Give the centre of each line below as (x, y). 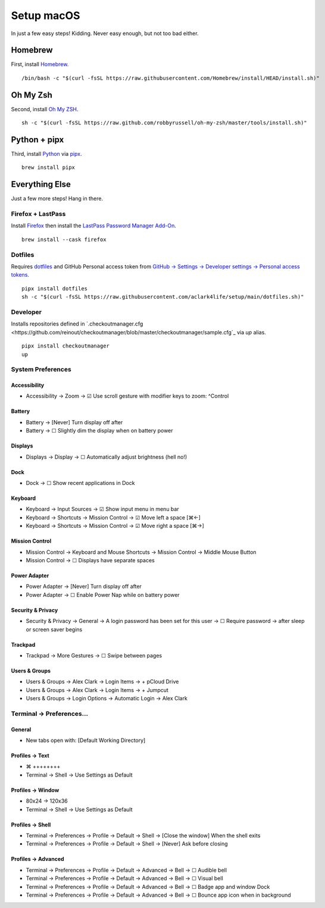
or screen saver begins (54, 629)
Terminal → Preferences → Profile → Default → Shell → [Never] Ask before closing (127, 844)
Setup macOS (46, 15)
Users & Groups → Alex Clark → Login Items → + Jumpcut (97, 690)
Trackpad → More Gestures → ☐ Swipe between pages (94, 655)
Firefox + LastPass (38, 214)
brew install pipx (49, 167)
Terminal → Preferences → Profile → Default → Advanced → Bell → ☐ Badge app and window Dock (148, 887)
